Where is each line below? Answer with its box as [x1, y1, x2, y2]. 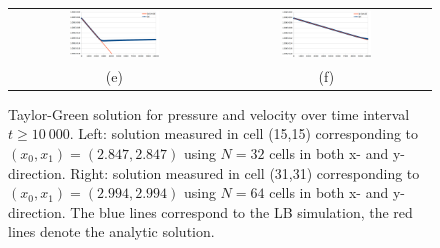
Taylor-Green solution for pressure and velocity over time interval [8, 103, 410, 124]
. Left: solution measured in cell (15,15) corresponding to [69, 123, 419, 144]
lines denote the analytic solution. [8, 221, 215, 242]
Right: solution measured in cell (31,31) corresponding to [70, 162, 420, 183]
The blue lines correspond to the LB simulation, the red [70, 201, 413, 222]
